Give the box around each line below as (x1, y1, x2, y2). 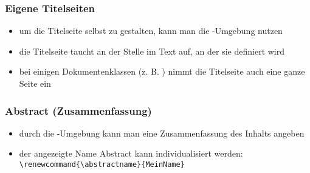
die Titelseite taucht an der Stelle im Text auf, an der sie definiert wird (19, 44, 285, 57)
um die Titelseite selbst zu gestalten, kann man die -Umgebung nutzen (19, 24, 283, 37)
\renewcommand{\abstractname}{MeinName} (19, 160, 185, 169)
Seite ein (19, 77, 51, 89)
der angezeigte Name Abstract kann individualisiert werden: (19, 147, 243, 160)
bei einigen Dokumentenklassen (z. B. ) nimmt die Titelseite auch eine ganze (19, 65, 305, 78)
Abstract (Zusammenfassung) (5, 103, 152, 118)
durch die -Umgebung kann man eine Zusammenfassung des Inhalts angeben (19, 126, 305, 139)
